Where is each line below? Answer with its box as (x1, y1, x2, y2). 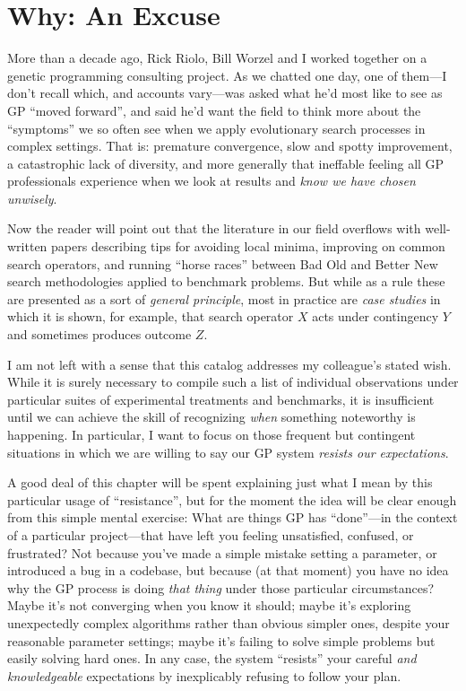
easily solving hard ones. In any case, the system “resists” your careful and (7, 649, 417, 668)
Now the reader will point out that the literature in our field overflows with (7, 219, 421, 238)
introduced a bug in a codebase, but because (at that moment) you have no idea (7, 561, 449, 580)
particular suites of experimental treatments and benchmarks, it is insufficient (7, 389, 435, 408)
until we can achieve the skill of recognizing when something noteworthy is (7, 407, 416, 426)
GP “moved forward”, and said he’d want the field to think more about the (7, 101, 421, 119)
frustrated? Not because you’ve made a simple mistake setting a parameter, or (7, 543, 437, 562)
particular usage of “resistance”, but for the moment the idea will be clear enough (7, 490, 457, 509)
